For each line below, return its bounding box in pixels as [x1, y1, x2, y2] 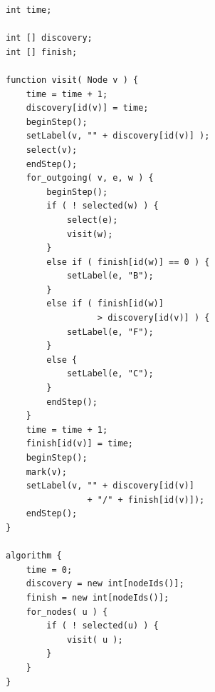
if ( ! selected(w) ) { [46, 201, 159, 211]
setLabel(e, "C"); [66, 368, 154, 379]
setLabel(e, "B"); [66, 271, 154, 281]
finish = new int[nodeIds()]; [26, 592, 169, 603]
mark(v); [26, 466, 67, 477]
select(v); [26, 144, 78, 155]
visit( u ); [66, 634, 123, 645]
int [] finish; [6, 46, 78, 57]
